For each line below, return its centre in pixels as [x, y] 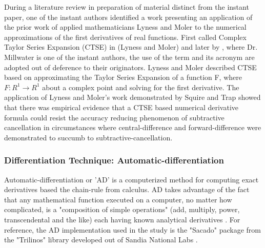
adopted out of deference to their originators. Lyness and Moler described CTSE [130, 67]
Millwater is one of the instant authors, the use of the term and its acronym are [129, 57]
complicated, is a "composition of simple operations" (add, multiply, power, [122, 209]
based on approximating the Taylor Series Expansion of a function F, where [123, 77]
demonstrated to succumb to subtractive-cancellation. [88, 137]
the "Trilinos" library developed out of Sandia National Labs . [101, 240]
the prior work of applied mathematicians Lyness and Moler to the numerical [125, 27]
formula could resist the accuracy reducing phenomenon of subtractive [114, 117]
